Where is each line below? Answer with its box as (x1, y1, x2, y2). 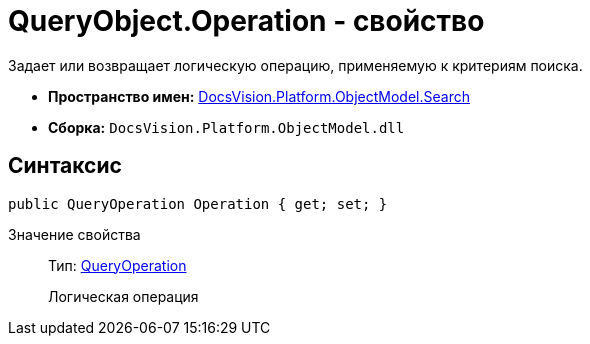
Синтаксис (8, 153, 122, 179)
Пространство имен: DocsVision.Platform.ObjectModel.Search (48, 87, 470, 105)
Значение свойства (8, 225, 141, 243)
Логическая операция (48, 287, 199, 305)
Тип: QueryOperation (48, 256, 187, 274)
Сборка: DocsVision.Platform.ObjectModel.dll (48, 118, 405, 136)
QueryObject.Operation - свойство (8, 4, 485, 38)
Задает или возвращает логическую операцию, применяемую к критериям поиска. (8, 56, 583, 74)
